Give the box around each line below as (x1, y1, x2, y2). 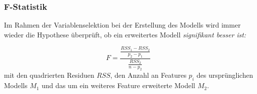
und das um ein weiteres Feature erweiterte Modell (42, 80, 195, 91)
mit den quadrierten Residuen (4, 70, 94, 80)
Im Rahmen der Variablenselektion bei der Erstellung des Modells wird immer (4, 20, 241, 30)
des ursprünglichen (196, 70, 253, 80)
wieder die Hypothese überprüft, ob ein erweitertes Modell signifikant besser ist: (4, 29, 246, 39)
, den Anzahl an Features (110, 70, 187, 80)
